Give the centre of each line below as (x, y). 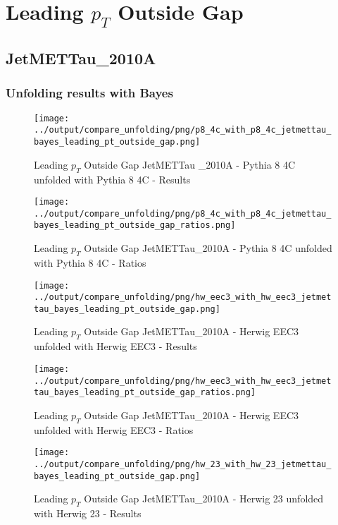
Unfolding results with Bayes (89, 93)
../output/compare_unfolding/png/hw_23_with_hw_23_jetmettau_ (183, 464)
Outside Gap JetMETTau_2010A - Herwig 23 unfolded (204, 499)
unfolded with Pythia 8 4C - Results (112, 179)
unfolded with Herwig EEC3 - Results (115, 346)
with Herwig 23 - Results (88, 513)
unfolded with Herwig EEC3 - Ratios (114, 429)
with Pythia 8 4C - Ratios (90, 262)
